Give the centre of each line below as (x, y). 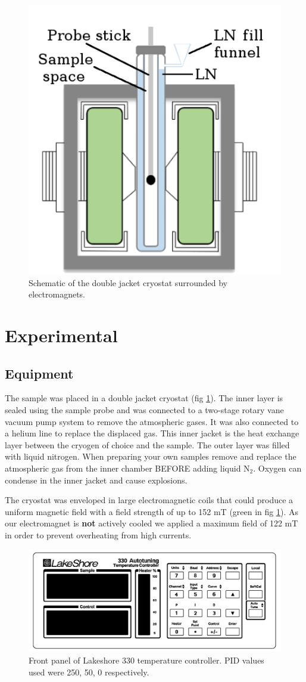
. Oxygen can (277, 468)
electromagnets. (57, 294)
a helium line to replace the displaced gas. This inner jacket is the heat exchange (152, 433)
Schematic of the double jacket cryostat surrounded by (128, 282)
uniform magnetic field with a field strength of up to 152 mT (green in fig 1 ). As (152, 511)
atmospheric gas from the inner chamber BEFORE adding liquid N (127, 468)
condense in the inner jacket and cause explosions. (96, 480)
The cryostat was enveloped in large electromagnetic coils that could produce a (149, 500)
